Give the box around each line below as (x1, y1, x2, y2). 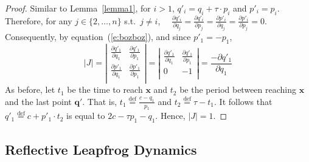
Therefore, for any (5, 14, 72, 27)
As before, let (5, 83, 55, 96)
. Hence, (155, 109, 186, 122)
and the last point (5, 95, 72, 107)
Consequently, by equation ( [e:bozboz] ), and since (5, 30, 191, 43)
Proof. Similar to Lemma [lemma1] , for (5, 2, 151, 14)
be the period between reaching (179, 83, 296, 96)
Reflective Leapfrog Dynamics (5, 140, 197, 158)
